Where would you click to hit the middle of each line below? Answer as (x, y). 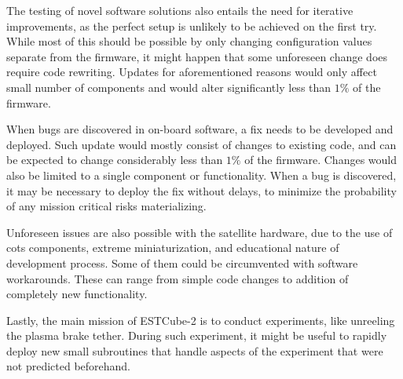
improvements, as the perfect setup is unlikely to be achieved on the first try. (192, 26)
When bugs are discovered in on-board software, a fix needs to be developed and (200, 129)
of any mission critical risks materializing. (106, 206)
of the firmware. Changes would (321, 160)
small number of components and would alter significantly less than (169, 87)
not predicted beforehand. (69, 366)
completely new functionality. (77, 294)
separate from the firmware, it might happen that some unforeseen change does (197, 56)
